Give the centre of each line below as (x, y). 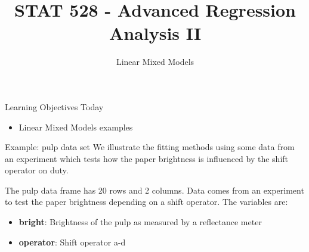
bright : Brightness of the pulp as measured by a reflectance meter (140, 222)
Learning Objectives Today (54, 106)
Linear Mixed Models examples (76, 127)
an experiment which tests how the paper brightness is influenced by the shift (147, 158)
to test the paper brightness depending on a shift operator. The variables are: (146, 202)
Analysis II (155, 33)
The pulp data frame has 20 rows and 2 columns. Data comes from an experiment (154, 190)
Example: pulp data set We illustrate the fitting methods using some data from (150, 147)
